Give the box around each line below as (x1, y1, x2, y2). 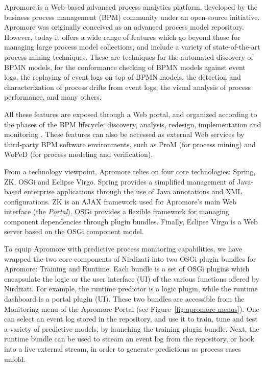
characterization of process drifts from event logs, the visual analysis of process (4, 81, 251, 92)
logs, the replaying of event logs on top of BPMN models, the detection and (4, 72, 241, 82)
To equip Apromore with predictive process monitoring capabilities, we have (4, 243, 243, 254)
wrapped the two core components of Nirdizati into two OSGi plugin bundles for (4, 253, 256, 264)
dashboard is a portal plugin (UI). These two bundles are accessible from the (4, 293, 245, 304)
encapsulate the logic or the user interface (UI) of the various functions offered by (4, 273, 259, 284)
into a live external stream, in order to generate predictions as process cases (4, 344, 241, 354)
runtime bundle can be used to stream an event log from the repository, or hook (4, 333, 255, 344)
